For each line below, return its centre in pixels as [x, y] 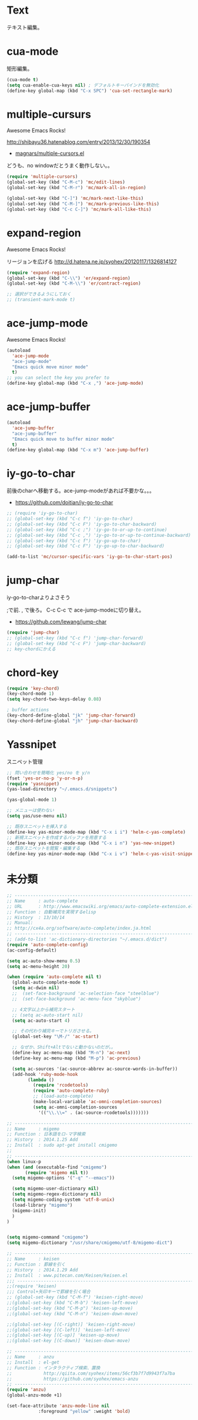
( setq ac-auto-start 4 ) [41, 1021]
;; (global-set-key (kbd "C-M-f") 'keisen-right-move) [75, 1297]
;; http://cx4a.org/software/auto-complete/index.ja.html [79, 929]
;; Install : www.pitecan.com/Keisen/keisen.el [67, 1275]
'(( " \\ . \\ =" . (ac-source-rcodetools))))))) [93, 1112]
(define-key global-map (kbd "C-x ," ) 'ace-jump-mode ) [75, 384]
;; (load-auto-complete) [63, 1097]
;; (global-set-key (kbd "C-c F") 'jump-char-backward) [76, 643]
